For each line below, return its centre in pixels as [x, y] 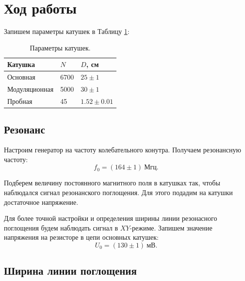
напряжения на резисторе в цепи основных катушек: [81, 237]
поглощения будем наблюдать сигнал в [61, 227]
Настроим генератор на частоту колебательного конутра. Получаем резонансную [123, 150]
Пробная [20, 101]
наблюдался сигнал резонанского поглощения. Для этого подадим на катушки [118, 192]
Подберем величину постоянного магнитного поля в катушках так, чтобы [112, 183]
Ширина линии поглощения [70, 271]
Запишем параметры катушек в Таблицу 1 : [67, 31]
